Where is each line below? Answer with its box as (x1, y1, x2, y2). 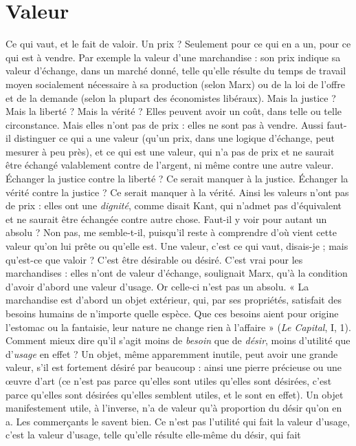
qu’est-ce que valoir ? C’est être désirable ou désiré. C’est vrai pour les (5, 252, 303, 266)
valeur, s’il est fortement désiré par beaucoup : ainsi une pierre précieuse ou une (5, 360, 342, 374)
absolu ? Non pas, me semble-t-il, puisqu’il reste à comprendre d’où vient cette (5, 225, 337, 240)
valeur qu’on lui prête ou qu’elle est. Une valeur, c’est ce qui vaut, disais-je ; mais (5, 239, 348, 253)
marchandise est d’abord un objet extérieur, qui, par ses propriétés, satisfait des (5, 293, 342, 307)
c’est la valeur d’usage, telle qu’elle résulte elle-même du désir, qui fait (5, 427, 301, 442)
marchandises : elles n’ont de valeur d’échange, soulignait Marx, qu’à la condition (5, 266, 348, 280)
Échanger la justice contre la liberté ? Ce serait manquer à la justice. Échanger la (5, 171, 348, 186)
